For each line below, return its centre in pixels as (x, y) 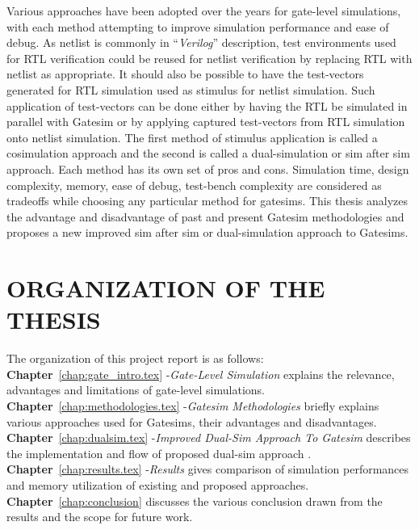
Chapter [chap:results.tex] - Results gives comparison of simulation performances (208, 469)
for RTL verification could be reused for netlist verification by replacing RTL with (209, 58)
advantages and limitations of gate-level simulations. (136, 390)
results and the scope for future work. (100, 517)
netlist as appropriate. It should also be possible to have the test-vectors (185, 74)
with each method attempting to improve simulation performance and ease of (198, 26)
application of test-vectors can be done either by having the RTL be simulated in (207, 105)
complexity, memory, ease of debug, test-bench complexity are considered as (194, 185)
